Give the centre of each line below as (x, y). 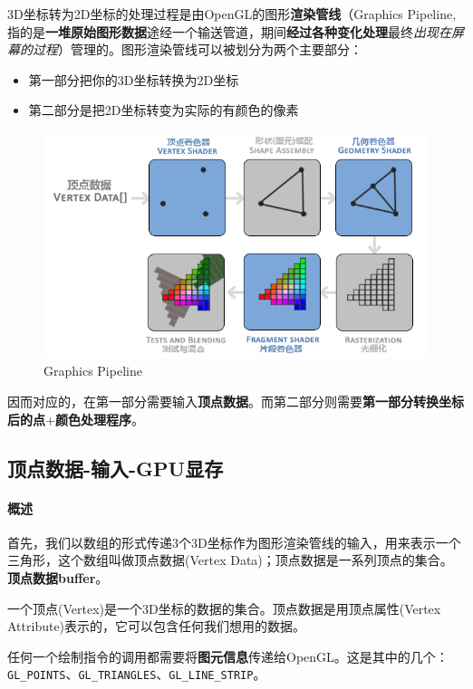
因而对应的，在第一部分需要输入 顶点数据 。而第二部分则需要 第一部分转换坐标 (236, 401)
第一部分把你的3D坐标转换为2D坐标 (134, 79)
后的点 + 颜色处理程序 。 (76, 419)
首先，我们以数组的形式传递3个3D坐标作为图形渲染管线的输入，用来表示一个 (234, 542)
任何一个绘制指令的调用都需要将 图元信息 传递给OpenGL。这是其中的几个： (228, 656)
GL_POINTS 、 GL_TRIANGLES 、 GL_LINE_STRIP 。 (137, 674)
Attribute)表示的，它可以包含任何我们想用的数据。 (157, 626)
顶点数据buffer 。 (58, 577)
